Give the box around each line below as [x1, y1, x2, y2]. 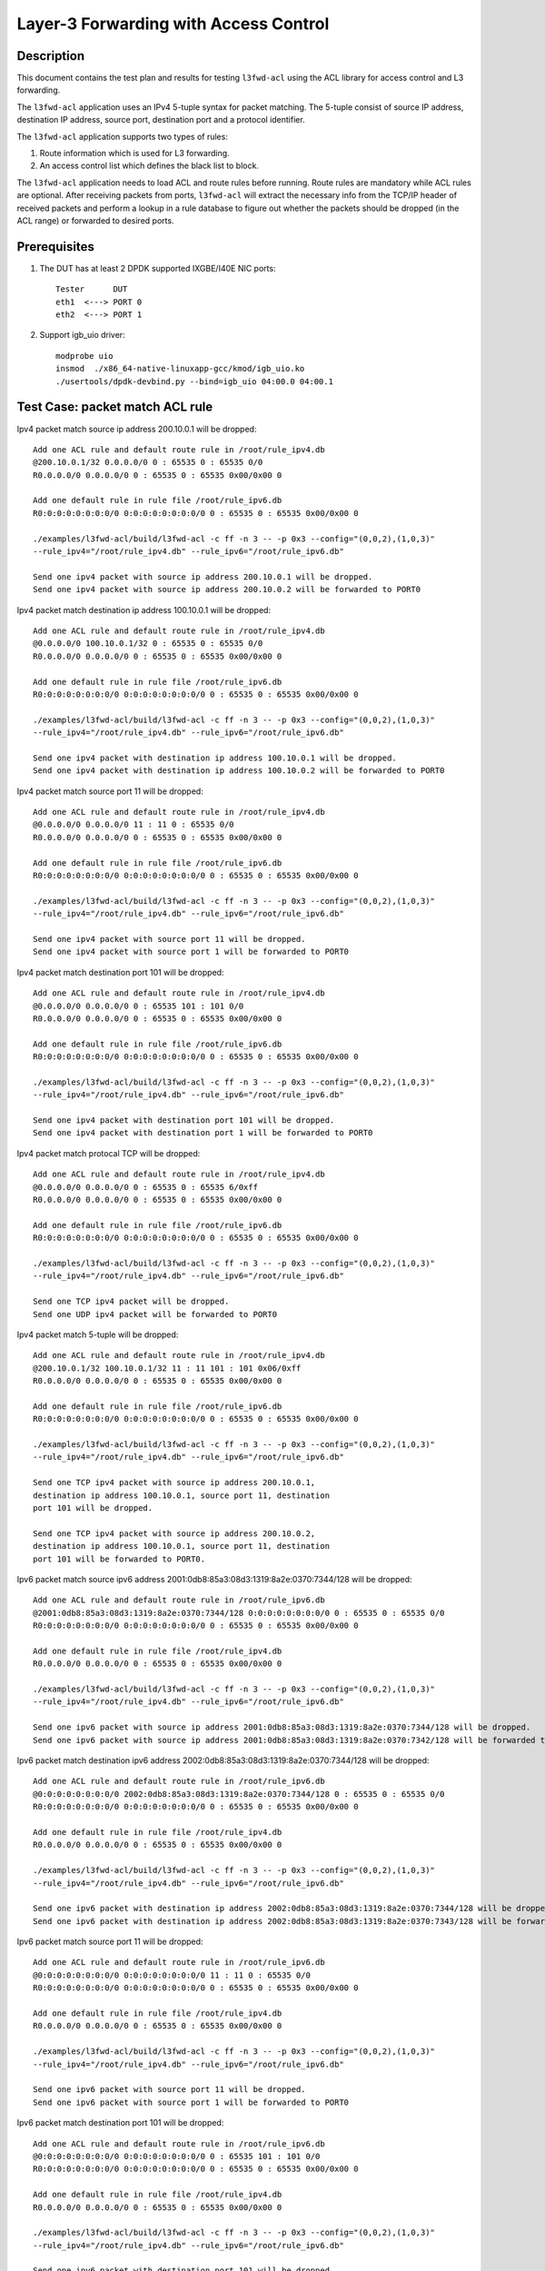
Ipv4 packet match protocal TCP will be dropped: [16, 1147, 201, 1158]
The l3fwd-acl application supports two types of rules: [16, 131, 229, 142]
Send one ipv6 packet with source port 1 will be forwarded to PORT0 [33, 2097, 350, 2107]
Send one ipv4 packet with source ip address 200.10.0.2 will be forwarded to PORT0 [33, 584, 421, 595]
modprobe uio [55, 351, 114, 361]
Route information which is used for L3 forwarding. [39, 148, 231, 159]
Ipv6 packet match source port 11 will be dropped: [16, 1936, 203, 1948]
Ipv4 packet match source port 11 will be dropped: [16, 786, 203, 797]
